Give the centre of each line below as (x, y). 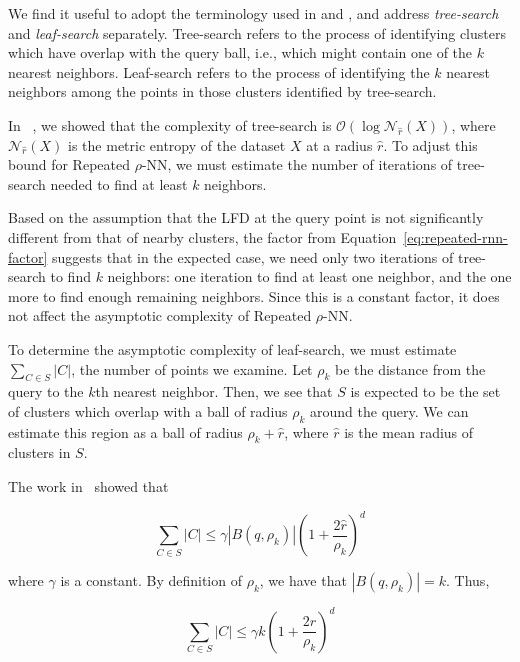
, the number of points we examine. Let (192, 368)
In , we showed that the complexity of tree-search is (170, 124)
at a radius (339, 144)
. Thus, (468, 580)
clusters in (39, 452)
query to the (46, 391)
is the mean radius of (409, 431)
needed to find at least (119, 183)
